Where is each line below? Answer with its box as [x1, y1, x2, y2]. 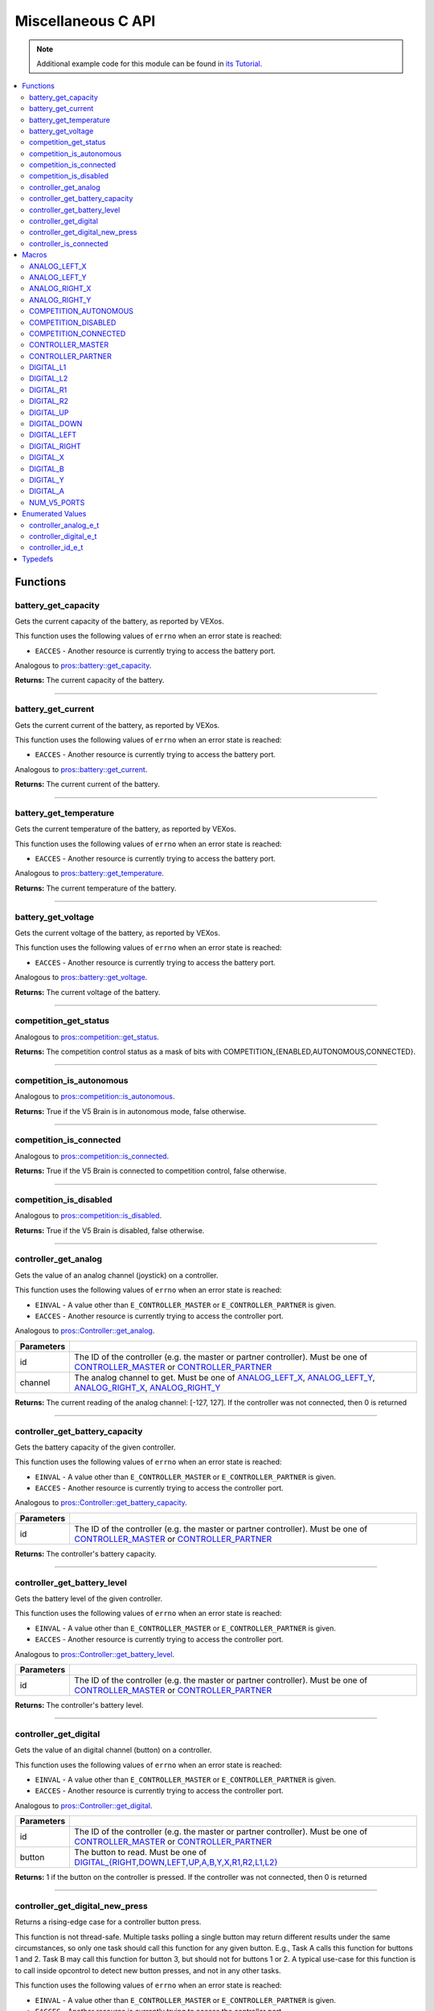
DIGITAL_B [29, 463, 64, 474]
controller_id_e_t [29, 543, 84, 553]
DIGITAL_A [29, 487, 64, 496]
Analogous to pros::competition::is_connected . [14, 1151, 169, 1161]
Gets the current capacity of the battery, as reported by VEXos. [14, 616, 224, 626]
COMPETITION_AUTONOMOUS [29, 306, 134, 316]
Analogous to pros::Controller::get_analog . [14, 1326, 155, 1335]
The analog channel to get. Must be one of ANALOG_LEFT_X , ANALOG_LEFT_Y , [74, 1372, 375, 1383]
